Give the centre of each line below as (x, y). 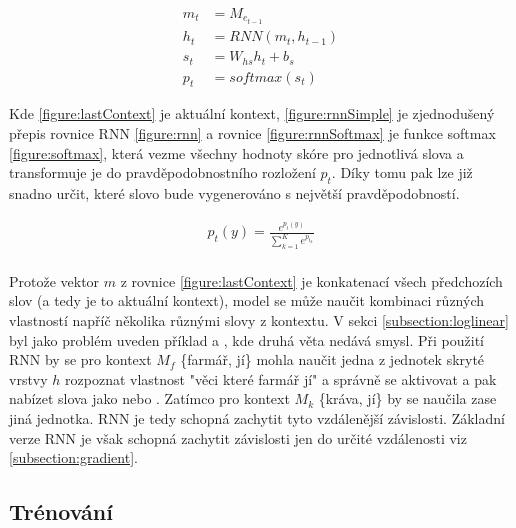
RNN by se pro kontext (80, 359)
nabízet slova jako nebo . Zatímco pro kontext (149, 398)
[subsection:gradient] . (73, 457)
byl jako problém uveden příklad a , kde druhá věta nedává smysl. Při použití (246, 339)
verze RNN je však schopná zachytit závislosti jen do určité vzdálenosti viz (238, 437)
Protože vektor (54, 280)
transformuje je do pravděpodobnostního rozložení (162, 172)
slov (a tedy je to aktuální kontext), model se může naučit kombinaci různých (247, 300)
